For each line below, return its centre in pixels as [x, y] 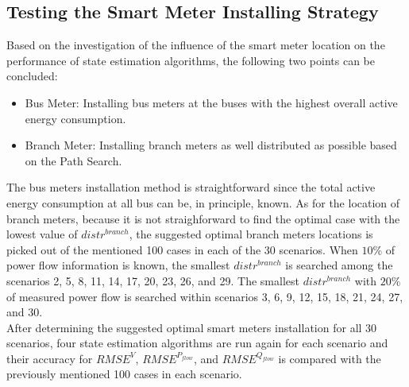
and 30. [25, 312]
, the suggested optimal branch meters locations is [251, 234]
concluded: [32, 76]
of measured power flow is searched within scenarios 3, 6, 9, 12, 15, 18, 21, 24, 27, [205, 296]
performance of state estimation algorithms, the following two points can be [191, 60]
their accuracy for [50, 358]
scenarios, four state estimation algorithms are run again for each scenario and [197, 343]
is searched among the [339, 265]
